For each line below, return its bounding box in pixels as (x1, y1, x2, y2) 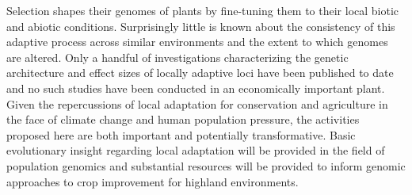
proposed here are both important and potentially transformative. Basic (6, 126, 356, 143)
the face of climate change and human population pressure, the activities (6, 111, 360, 128)
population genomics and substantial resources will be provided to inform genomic (6, 157, 406, 174)
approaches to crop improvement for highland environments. (6, 173, 299, 189)
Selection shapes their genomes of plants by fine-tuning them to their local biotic (6, 2, 399, 18)
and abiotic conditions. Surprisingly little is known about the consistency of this (6, 17, 395, 34)
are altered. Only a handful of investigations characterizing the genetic (6, 48, 349, 65)
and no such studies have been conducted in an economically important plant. (6, 79, 385, 96)
